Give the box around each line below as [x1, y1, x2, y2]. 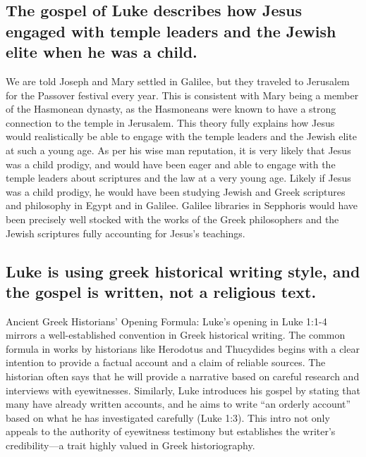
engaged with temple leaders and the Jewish [6, 20, 336, 42]
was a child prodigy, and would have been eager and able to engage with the [6, 156, 336, 171]
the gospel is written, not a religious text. [6, 280, 317, 302]
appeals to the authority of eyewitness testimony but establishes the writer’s [6, 424, 336, 439]
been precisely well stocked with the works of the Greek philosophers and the [6, 211, 339, 226]
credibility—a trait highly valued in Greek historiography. [6, 438, 255, 453]
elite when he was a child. [6, 41, 197, 63]
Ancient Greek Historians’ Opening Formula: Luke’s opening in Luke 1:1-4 [6, 313, 327, 328]
